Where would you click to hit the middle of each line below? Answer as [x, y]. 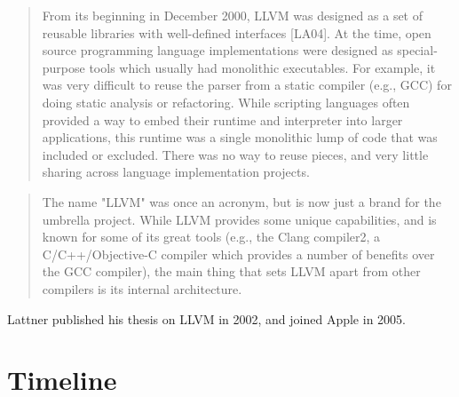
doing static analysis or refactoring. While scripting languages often [226, 102]
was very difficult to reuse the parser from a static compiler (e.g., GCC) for [247, 85]
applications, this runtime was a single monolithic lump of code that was [240, 137]
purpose [63, 67]
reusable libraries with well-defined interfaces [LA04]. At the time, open [237, 32]
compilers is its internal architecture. [142, 288]
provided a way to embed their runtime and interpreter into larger [222, 119]
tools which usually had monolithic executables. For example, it [262, 67]
